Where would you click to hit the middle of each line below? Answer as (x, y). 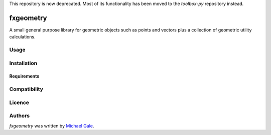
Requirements (24, 76)
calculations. (22, 37)
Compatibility (26, 89)
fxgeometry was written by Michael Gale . (52, 125)
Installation (23, 63)
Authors (20, 116)
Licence (19, 102)
